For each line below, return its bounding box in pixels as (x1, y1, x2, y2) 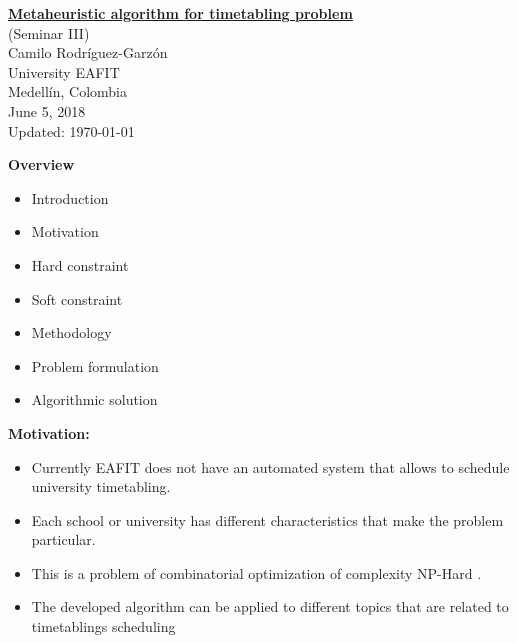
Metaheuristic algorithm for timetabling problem (8, 3, 353, 23)
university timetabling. (31, 476, 171, 497)
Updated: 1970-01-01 (8, 120, 135, 141)
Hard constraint (31, 254, 129, 275)
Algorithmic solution (31, 389, 158, 410)
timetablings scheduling (31, 616, 176, 637)
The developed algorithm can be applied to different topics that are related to (31, 596, 509, 617)
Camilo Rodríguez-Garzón (8, 42, 168, 63)
